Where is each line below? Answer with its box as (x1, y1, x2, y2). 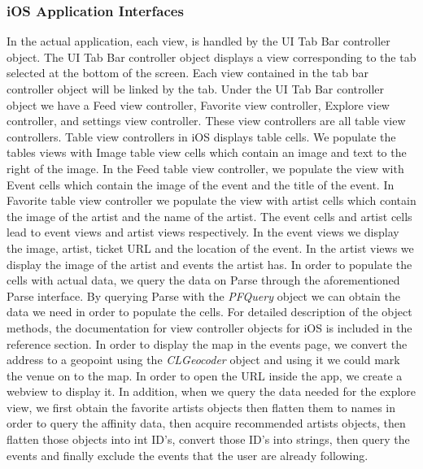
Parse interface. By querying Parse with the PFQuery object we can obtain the (7, 287, 400, 304)
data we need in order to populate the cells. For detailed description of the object (7, 303, 412, 320)
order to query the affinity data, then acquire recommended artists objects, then (7, 415, 406, 432)
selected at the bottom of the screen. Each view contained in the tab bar (7, 64, 368, 81)
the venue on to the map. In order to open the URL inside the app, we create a (7, 367, 403, 384)
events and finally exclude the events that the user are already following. (7, 446, 368, 463)
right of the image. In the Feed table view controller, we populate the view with (7, 159, 404, 176)
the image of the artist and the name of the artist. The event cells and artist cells (7, 207, 412, 224)
